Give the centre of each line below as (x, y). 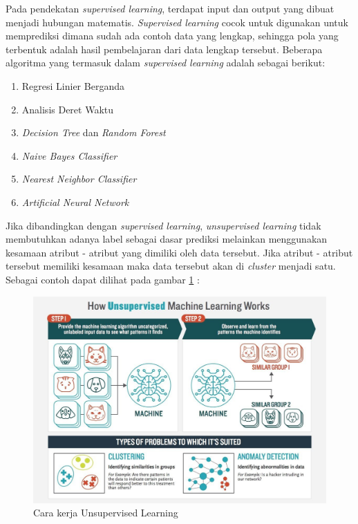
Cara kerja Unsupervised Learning (106, 513)
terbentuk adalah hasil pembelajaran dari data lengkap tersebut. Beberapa (164, 49)
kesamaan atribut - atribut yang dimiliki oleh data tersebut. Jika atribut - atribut (179, 252)
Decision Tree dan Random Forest (94, 132)
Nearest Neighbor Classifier (79, 179)
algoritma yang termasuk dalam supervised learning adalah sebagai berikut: (166, 63)
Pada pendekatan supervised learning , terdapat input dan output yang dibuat (170, 8)
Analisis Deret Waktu (68, 109)
